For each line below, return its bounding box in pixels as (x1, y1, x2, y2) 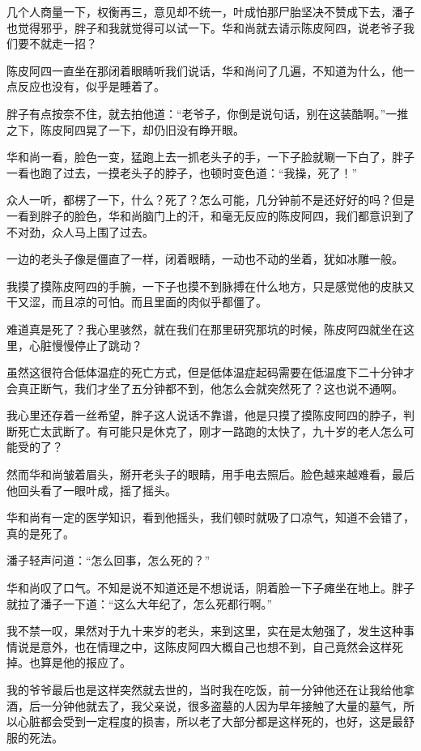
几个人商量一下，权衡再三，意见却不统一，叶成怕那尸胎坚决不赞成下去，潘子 (6, 3, 415, 19)
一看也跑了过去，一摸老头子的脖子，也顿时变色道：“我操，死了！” (6, 164, 358, 181)
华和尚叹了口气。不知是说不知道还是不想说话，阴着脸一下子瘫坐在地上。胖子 (6, 579, 415, 596)
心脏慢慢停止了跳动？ (28, 336, 142, 353)
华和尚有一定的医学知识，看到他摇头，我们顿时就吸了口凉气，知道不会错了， (6, 509, 415, 526)
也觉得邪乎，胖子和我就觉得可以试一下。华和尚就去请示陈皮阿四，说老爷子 (6, 19, 403, 36)
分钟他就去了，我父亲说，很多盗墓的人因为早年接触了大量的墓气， (51, 697, 403, 714)
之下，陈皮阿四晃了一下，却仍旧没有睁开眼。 (6, 121, 245, 138)
